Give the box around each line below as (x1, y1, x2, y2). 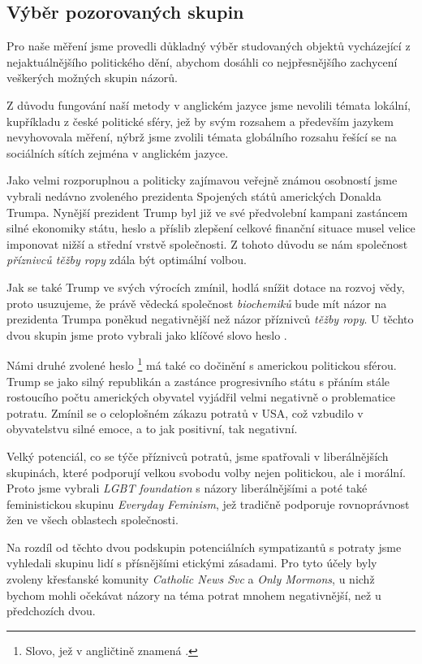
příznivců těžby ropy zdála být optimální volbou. (6, 251, 247, 268)
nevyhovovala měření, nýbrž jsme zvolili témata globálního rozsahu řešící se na (6, 128, 397, 145)
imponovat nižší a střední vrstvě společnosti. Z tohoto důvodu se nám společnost (6, 235, 408, 252)
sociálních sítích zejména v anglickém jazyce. (6, 144, 229, 161)
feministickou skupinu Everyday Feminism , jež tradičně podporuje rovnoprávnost (6, 495, 410, 512)
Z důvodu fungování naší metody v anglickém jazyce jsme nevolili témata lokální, (6, 96, 411, 113)
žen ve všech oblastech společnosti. (6, 511, 179, 528)
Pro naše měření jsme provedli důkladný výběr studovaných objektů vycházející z (6, 37, 411, 54)
